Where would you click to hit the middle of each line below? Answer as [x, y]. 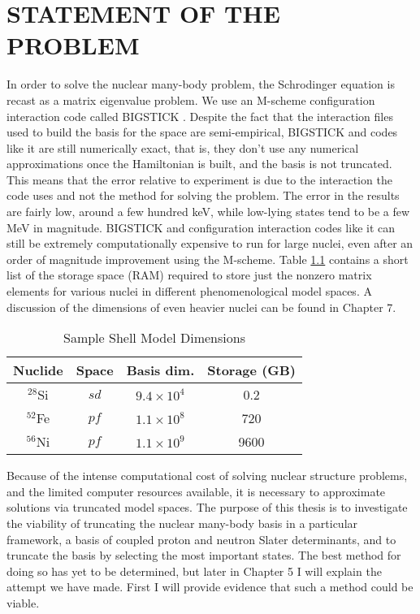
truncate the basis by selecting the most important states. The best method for [204, 555]
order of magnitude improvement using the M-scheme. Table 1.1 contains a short [208, 259]
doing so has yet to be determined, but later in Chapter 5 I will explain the [194, 571]
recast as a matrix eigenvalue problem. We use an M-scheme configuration [191, 99]
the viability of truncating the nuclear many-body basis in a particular [182, 523]
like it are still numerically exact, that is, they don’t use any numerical [183, 147]
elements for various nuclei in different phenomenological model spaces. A [189, 291]
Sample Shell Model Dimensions [154, 338]
